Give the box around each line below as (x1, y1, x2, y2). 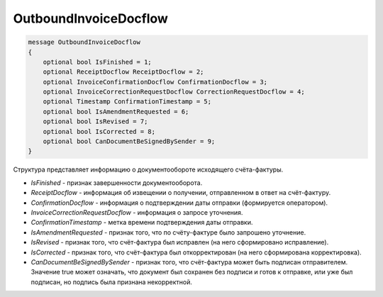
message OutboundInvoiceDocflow (28, 38, 141, 46)
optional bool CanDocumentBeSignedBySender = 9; (43, 138, 216, 145)
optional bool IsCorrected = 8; (43, 128, 156, 135)
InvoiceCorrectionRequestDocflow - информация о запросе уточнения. (30, 208, 243, 216)
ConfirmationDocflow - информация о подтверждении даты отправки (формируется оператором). (30, 198, 328, 207)
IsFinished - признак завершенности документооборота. (30, 178, 203, 187)
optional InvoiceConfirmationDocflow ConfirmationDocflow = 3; (43, 78, 268, 86)
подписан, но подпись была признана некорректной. (30, 277, 193, 286)
